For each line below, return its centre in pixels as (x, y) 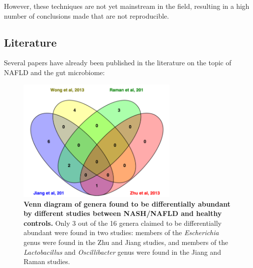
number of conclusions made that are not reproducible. (86, 15)
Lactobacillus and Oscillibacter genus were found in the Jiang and (122, 252)
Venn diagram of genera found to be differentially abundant (127, 203)
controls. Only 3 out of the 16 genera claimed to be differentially (123, 223)
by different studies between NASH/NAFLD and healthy (123, 213)
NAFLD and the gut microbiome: (55, 72)
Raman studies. (47, 261)
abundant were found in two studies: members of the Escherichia (121, 232)
